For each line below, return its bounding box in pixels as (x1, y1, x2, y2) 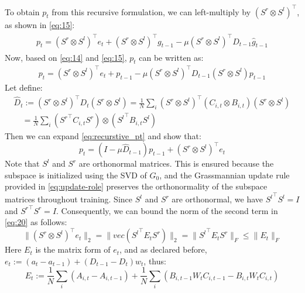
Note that (5, 157, 40, 170)
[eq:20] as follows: (5, 216, 67, 228)
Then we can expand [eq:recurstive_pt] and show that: (5, 130, 201, 142)
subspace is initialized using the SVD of (5, 168, 147, 181)
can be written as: (139, 51, 204, 63)
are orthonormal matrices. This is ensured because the (78, 157, 274, 170)
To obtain (5, 5, 40, 18)
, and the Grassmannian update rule (159, 168, 290, 181)
